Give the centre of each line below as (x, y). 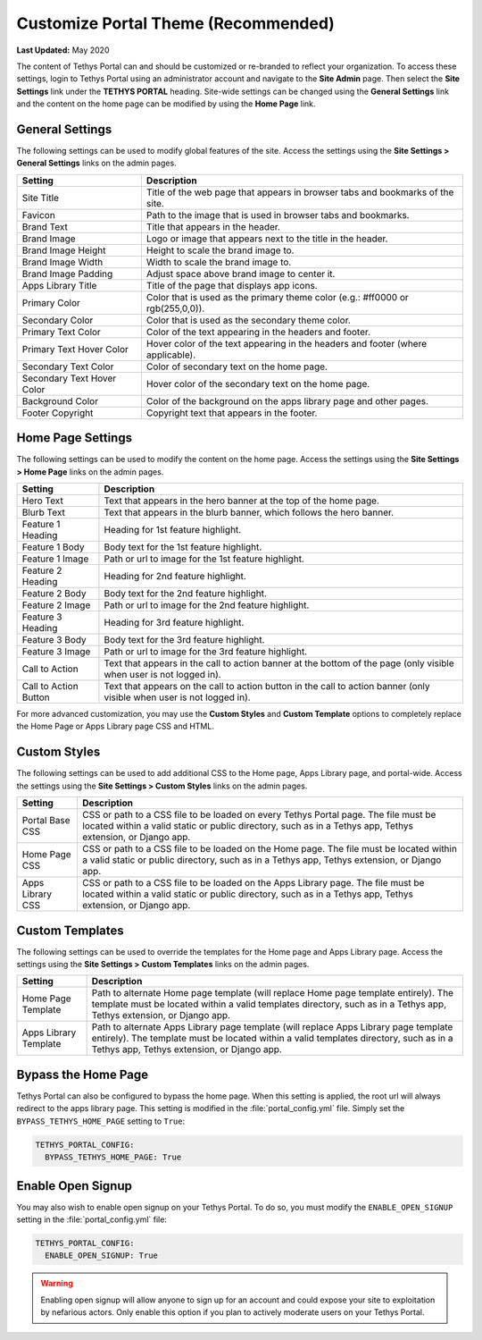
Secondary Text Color (68, 367)
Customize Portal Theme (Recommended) (175, 23)
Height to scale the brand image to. (220, 250)
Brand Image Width (62, 262)
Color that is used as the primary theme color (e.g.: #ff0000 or (278, 297)
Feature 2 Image (56, 605)
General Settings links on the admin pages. (97, 163)
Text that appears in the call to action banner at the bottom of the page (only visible (279, 663)
